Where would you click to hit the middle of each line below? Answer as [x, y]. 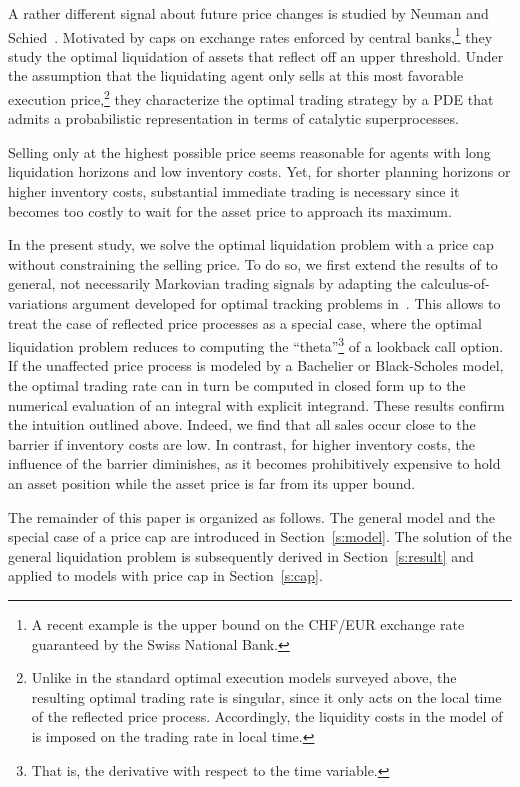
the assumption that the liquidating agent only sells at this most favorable [236, 75]
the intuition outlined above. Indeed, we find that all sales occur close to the [242, 424]
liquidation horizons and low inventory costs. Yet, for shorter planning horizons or [259, 171]
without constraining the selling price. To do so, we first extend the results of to [253, 263]
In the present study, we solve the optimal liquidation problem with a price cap [251, 244]
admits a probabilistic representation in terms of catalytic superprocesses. [233, 118]
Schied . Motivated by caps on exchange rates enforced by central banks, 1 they [250, 35]
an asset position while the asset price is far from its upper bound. [212, 483]
